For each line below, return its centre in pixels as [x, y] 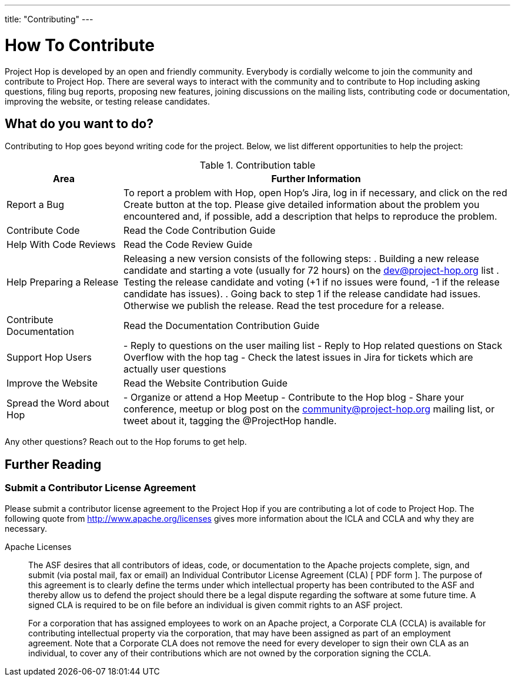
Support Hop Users [49, 358]
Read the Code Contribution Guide [200, 231]
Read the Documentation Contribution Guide [222, 326]
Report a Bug [36, 205]
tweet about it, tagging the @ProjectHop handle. [230, 421]
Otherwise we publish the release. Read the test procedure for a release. [284, 306]
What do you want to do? [79, 123]
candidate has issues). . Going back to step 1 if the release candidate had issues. [302, 294]
